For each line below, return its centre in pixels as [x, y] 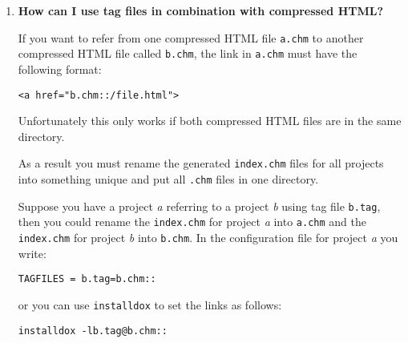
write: [32, 253]
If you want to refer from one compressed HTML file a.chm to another [191, 37]
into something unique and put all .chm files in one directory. [168, 179]
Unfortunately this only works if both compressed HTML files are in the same [210, 121]
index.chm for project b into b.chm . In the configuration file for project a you [208, 237]
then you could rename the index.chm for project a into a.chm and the [192, 222]
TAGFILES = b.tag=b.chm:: [87, 279]
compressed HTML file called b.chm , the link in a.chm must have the [188, 53]
